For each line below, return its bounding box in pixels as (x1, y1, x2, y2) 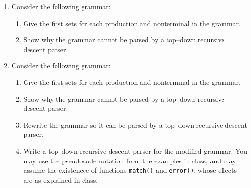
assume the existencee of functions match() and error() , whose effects (23, 165, 237, 175)
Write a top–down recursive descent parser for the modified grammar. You (23, 145, 248, 156)
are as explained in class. (23, 174, 98, 185)
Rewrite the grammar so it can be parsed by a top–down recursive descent (23, 119, 247, 130)
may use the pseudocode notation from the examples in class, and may (23, 155, 236, 165)
